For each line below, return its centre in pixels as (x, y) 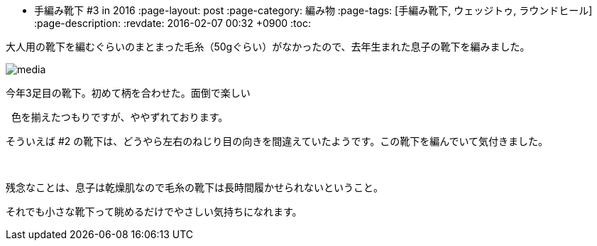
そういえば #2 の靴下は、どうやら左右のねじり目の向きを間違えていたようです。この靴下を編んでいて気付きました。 (277, 141)
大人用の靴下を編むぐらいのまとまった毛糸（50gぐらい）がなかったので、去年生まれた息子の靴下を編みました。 (268, 47)
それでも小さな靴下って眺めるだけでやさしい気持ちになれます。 (154, 212)
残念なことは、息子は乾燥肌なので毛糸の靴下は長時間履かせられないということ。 (195, 187)
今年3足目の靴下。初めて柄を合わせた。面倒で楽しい (128, 93)
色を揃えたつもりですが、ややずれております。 (120, 117)
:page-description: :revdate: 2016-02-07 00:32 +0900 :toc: (172, 23)
